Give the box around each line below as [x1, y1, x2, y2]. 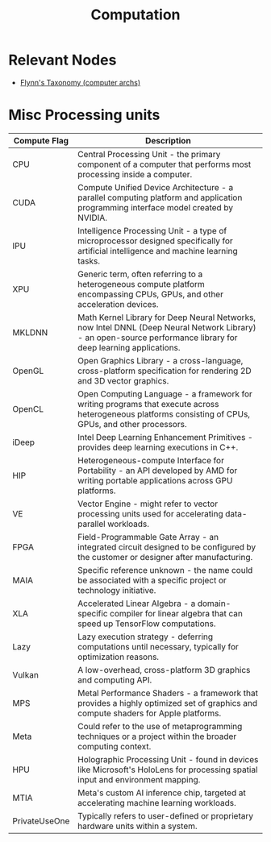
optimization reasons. [77, 651, 160, 662]
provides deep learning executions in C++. [77, 442, 239, 453]
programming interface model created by [77, 201, 234, 213]
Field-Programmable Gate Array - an [77, 531, 219, 542]
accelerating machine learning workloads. [77, 797, 236, 808]
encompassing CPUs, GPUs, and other [77, 288, 224, 300]
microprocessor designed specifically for [77, 235, 234, 247]
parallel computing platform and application [77, 192, 243, 203]
